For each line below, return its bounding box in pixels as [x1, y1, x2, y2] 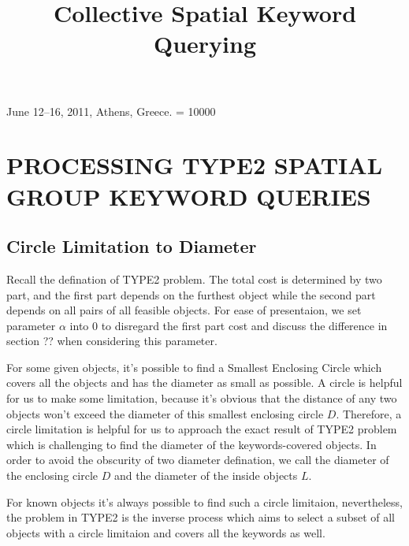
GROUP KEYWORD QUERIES [6, 180, 371, 212]
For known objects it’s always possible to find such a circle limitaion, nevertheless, [6, 493, 403, 510]
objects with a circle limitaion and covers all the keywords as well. [6, 524, 325, 540]
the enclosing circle [6, 467, 98, 484]
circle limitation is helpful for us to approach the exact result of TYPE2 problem [6, 421, 397, 437]
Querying [153, 28, 257, 60]
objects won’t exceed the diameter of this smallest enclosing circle [6, 405, 324, 422]
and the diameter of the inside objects [113, 467, 298, 484]
